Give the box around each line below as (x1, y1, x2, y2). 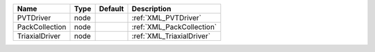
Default (99, 4, 124, 13)
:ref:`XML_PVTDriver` (131, 13, 201, 22)
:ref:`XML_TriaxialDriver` (131, 31, 211, 41)
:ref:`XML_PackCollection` (131, 22, 217, 31)
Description (131, 4, 172, 13)
